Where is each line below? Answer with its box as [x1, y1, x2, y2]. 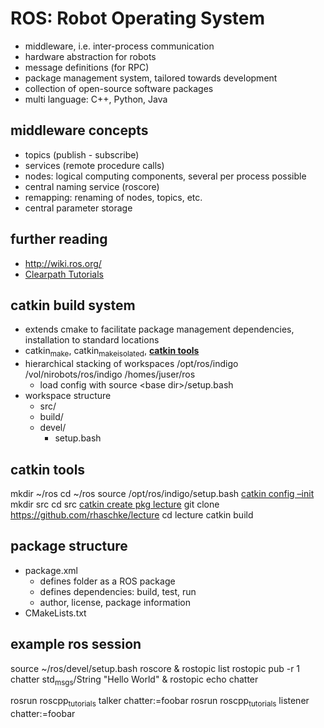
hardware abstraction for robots [24, 50, 157, 62]
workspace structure [24, 390, 112, 402]
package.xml [24, 564, 78, 576]
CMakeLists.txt [24, 607, 87, 619]
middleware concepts [10, 122, 149, 139]
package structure [10, 538, 128, 555]
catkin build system [10, 297, 136, 314]
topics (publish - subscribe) [24, 148, 140, 161]
